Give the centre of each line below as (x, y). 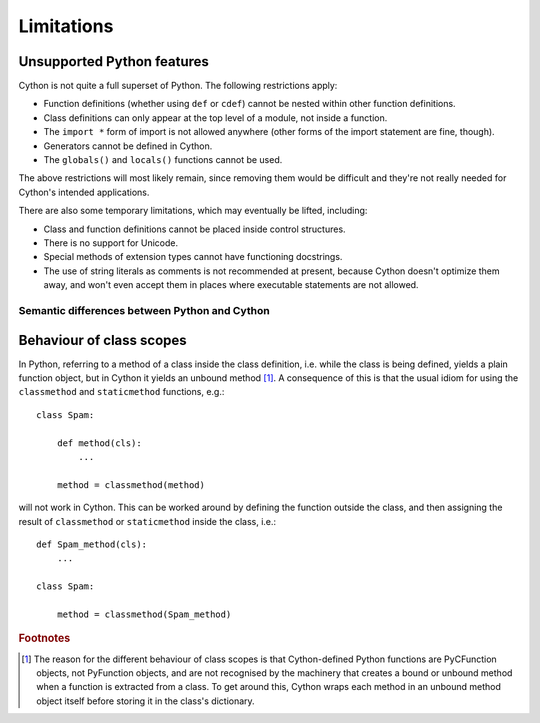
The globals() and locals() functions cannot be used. (163, 160)
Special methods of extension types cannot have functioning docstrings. (193, 257)
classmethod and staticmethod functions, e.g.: (121, 392)
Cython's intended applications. (84, 192)
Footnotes (44, 638)
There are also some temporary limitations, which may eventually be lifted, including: (193, 211)
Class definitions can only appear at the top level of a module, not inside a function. (215, 117)
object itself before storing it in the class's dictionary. (145, 701)
